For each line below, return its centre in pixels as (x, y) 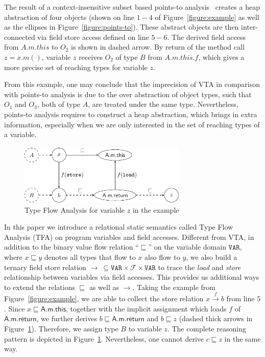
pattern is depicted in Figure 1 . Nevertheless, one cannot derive (104, 338)
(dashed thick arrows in (216, 318)
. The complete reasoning (207, 328)
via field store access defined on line (93, 37)
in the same (243, 338)
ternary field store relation (45, 267)
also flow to (162, 257)
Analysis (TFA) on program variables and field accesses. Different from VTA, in (129, 237)
